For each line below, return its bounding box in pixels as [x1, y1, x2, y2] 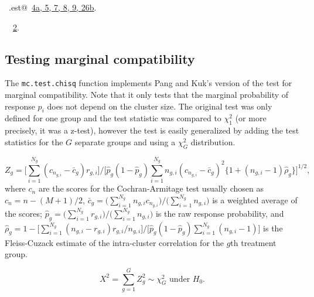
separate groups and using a [74, 135, 176, 148]
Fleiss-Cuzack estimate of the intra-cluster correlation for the [5, 236, 224, 248]
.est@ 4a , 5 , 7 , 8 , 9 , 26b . [8, 1, 97, 13]
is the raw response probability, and [155, 207, 284, 219]
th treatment [230, 236, 277, 248]
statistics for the [5, 135, 63, 148]
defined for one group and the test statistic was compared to [5, 112, 221, 124]
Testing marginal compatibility [5, 49, 195, 67]
